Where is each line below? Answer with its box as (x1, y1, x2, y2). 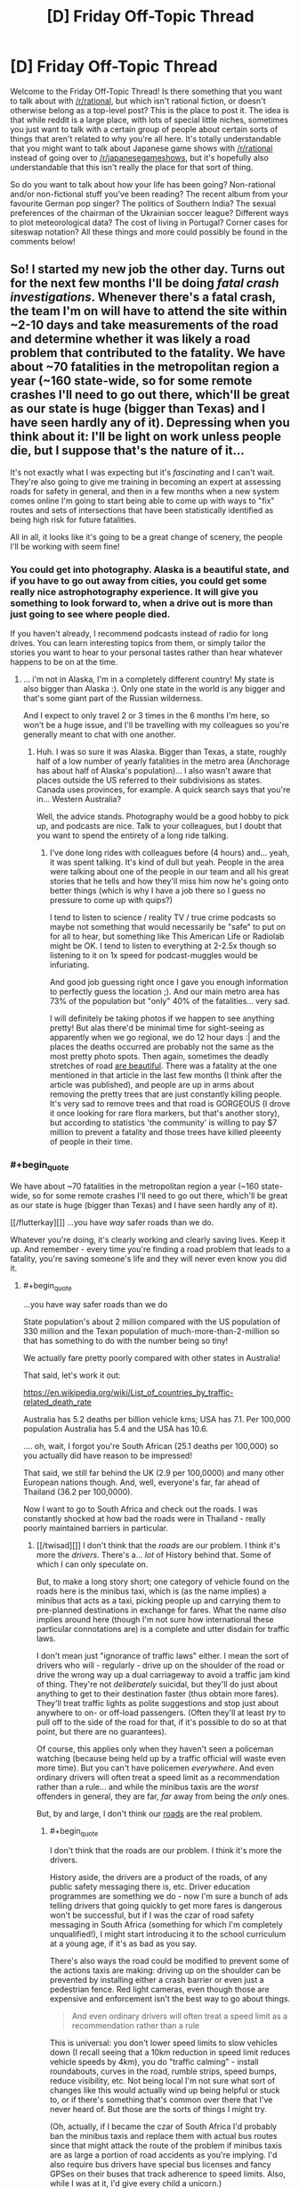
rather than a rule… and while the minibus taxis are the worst (36, 1782, 259, 1793)
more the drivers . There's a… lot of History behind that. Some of (36, 1550, 271, 1561)
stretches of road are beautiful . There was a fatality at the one (49, 1060, 278, 1072)
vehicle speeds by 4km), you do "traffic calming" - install (49, 2057, 259, 2068)
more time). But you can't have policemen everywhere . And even (36, 1762, 275, 1773)
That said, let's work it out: (22, 1370, 121, 1380)
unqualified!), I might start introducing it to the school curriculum (49, 1929, 287, 1940)
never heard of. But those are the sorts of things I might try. (49, 2104, 267, 2115)
